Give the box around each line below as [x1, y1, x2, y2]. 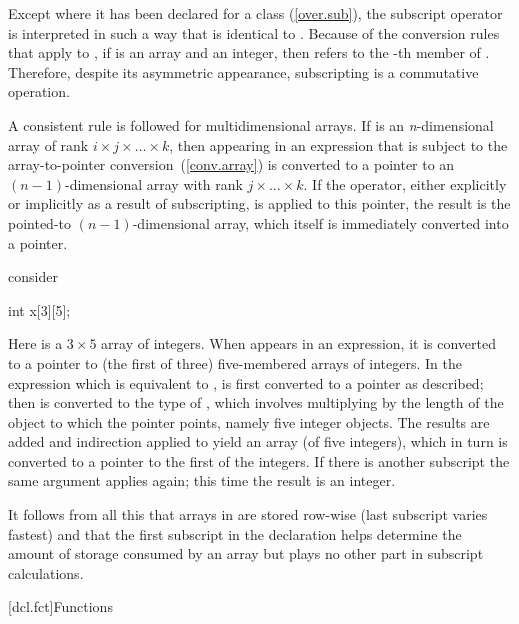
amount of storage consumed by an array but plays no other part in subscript [8, 543, 484, 564]
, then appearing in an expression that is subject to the [169, 134, 508, 155]
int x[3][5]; [8, 299, 71, 320]
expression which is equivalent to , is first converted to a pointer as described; [8, 372, 484, 393]
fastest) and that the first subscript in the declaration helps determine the [8, 523, 462, 544]
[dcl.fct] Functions [8, 596, 113, 617]
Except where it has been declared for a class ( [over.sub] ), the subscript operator [8, 3, 503, 23]
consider [8, 266, 58, 287]
